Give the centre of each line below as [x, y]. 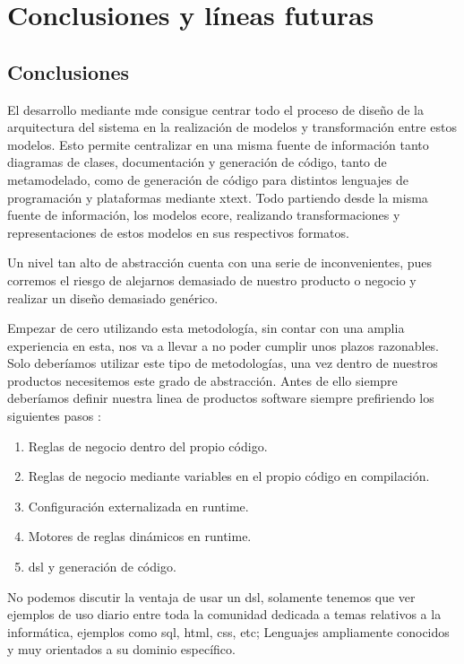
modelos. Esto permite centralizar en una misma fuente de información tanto [218, 144]
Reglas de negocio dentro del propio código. [148, 446]
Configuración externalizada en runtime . [138, 506]
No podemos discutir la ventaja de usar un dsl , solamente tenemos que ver [211, 596]
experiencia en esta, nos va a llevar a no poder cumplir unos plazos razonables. [223, 345]
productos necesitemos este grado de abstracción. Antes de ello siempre [202, 380]
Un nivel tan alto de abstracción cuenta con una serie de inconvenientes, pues [220, 262]
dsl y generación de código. [102, 567]
